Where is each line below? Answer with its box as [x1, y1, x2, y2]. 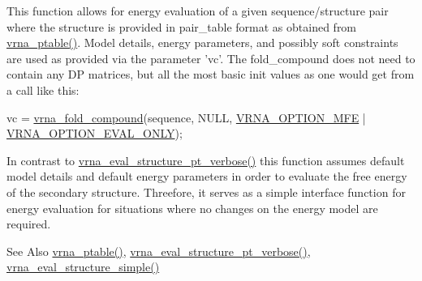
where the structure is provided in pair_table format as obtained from [6, 18, 357, 35]
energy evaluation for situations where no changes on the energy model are [6, 199, 378, 216]
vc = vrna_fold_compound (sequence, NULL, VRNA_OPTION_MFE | [6, 109, 366, 126]
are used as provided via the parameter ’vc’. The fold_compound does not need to [6, 49, 416, 66]
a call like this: [6, 81, 80, 98]
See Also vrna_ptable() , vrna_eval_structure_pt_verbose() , [6, 242, 311, 259]
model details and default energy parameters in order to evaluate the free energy [6, 168, 407, 185]
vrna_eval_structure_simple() [6, 258, 160, 275]
